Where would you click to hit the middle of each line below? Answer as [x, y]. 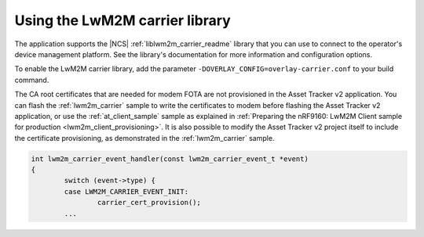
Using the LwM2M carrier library [122, 20]
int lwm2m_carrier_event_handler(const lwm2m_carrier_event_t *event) [170, 159]
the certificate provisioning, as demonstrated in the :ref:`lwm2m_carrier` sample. [144, 138]
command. [32, 80]
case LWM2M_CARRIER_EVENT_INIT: [126, 191]
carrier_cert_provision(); [149, 203]
